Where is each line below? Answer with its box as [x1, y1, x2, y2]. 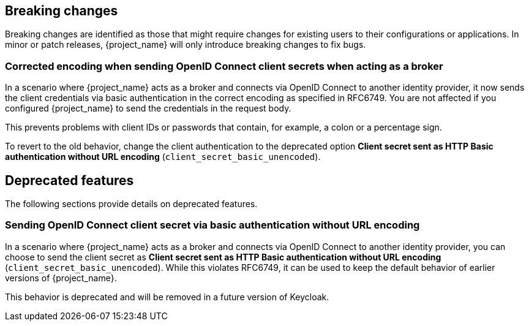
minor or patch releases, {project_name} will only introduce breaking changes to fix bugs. [5, 39, 366, 50]
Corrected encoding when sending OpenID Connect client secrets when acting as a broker [5, 59, 443, 72]
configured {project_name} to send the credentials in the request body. [5, 103, 291, 114]
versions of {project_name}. [5, 272, 117, 283]
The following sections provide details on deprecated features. [5, 199, 258, 210]
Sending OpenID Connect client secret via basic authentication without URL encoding [5, 219, 420, 232]
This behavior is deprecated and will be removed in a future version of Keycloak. [5, 291, 329, 302]
